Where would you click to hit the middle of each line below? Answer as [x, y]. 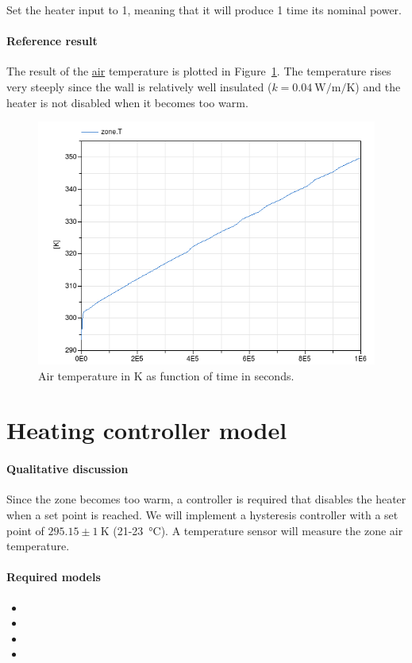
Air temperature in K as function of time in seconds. [166, 375]
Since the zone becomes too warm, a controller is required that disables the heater [206, 499]
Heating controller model [147, 430]
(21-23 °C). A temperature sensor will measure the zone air [258, 530]
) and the [378, 86]
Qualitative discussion [67, 469]
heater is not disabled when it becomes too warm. [127, 102]
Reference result [52, 41]
